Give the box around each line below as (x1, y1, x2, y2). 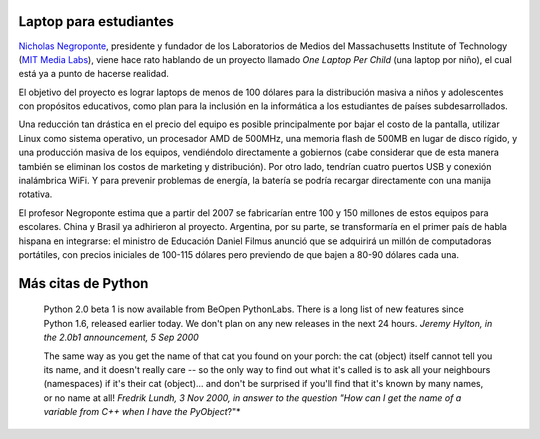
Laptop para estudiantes (18, 13, 174, 30)
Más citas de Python (18, 275, 149, 292)
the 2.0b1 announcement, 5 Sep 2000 (43, 331, 199, 344)
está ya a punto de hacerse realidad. (18, 68, 170, 80)
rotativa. (18, 188, 53, 200)
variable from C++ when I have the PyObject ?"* (43, 406, 241, 418)
